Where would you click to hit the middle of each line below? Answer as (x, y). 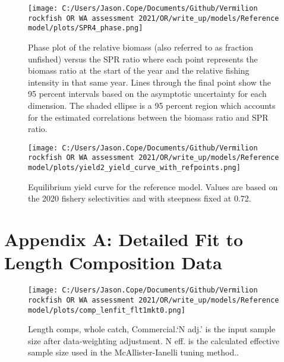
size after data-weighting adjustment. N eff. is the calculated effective (154, 340)
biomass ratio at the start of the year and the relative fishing (139, 70)
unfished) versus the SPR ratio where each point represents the (143, 59)
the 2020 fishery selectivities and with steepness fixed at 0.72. (140, 198)
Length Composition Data (113, 262)
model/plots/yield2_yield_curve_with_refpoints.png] (134, 168)
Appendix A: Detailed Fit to (124, 239)
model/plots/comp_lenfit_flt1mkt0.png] (107, 310)
